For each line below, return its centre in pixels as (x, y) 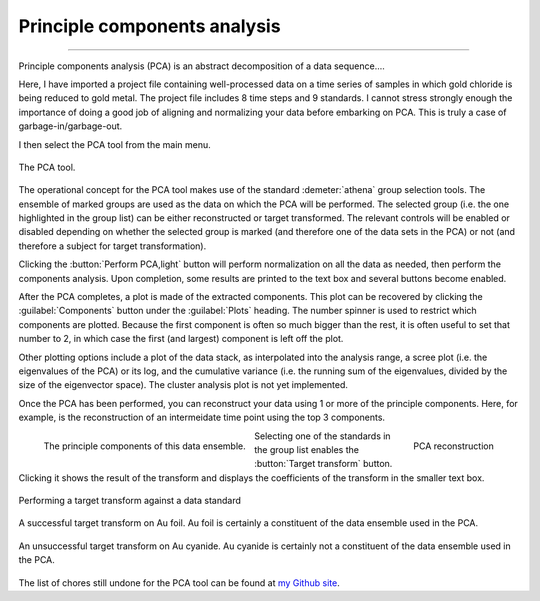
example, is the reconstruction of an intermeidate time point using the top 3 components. (201, 417)
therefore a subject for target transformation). (112, 246)
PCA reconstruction (453, 446)
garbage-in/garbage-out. (70, 126)
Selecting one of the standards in (322, 436)
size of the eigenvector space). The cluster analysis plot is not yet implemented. (183, 385)
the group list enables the (306, 449)
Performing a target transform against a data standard (130, 501)
